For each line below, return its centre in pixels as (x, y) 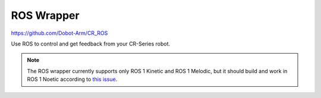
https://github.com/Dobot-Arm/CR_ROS (59, 33)
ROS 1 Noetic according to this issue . (72, 79)
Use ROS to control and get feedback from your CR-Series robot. (91, 44)
